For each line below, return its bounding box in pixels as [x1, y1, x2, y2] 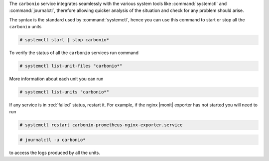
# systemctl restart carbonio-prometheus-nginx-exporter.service [19, 122, 183, 128]
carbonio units [9, 24, 42, 30]
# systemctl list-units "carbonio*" [19, 89, 110, 95]
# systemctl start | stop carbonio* [19, 37, 110, 43]
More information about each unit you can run [9, 76, 104, 82]
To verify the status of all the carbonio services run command [9, 50, 139, 56]
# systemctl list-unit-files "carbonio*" [19, 63, 123, 69]
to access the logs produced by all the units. [9, 150, 101, 156]
